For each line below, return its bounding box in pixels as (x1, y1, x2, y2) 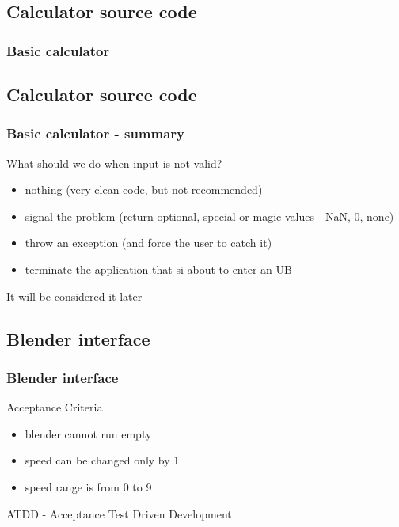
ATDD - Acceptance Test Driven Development (6, 505, 232, 521)
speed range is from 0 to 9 (25, 478, 152, 495)
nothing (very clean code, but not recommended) (25, 181, 263, 198)
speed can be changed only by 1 (25, 452, 180, 468)
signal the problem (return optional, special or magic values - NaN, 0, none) (25, 207, 394, 224)
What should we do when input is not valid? (6, 154, 222, 171)
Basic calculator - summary (6, 123, 185, 143)
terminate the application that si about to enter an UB (25, 261, 292, 277)
